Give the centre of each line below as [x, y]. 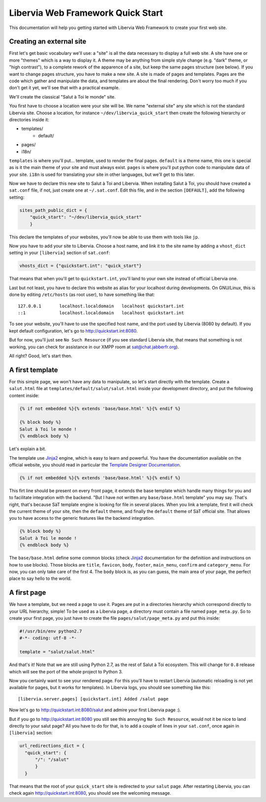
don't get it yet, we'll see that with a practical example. [65, 88]
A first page [28, 593]
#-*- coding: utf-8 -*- [48, 638]
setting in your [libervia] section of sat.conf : [60, 253]
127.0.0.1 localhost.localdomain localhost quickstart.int [101, 306]
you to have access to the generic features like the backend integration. [82, 518]
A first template [34, 370]
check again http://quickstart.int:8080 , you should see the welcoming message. [90, 793]
